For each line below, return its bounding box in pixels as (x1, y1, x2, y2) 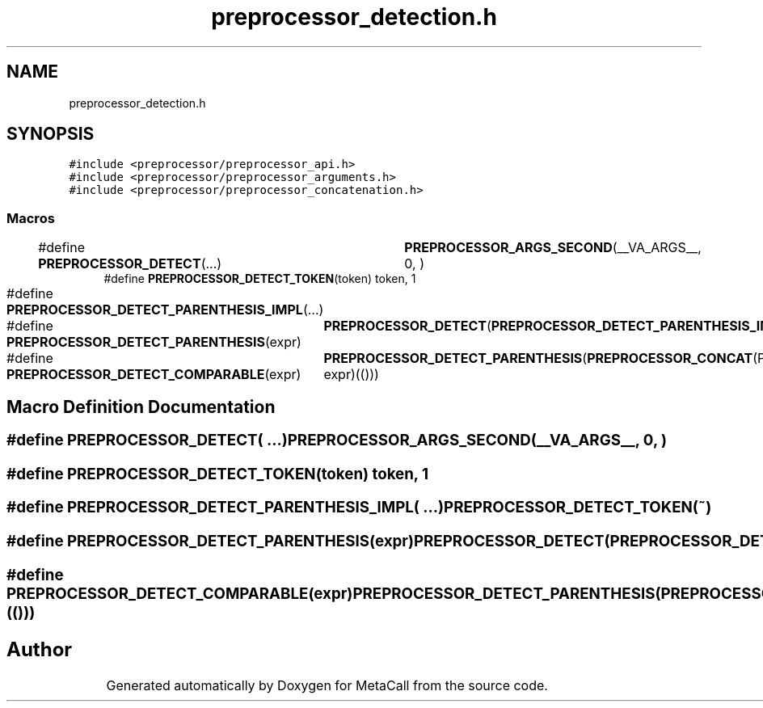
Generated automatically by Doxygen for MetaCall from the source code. (106, 676, 548, 693)
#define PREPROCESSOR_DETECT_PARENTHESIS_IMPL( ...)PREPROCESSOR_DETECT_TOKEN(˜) (6, 498, 712, 517)
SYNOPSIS (6, 124, 95, 145)
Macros (6, 209, 55, 226)
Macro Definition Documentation (6, 396, 276, 417)
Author (6, 637, 73, 661)
